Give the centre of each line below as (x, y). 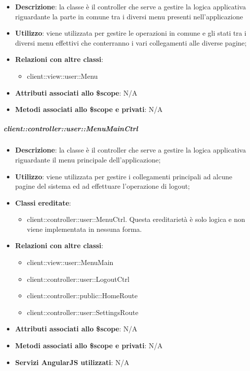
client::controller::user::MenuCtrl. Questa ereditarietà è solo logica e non (136, 219)
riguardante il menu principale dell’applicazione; (88, 159)
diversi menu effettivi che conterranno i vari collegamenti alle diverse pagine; (131, 42)
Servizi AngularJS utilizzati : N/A (72, 362)
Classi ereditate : (43, 202)
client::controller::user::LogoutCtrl (78, 279)
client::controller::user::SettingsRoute (83, 312)
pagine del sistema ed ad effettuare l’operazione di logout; (103, 186)
